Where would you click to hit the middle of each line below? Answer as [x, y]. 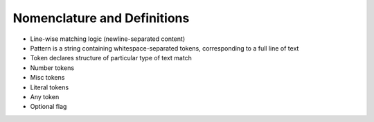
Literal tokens [50, 87]
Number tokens [52, 68]
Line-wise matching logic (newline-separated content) [108, 39]
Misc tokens [47, 78]
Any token [45, 96]
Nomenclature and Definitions [101, 18]
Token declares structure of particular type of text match [111, 58]
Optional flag [48, 107]
